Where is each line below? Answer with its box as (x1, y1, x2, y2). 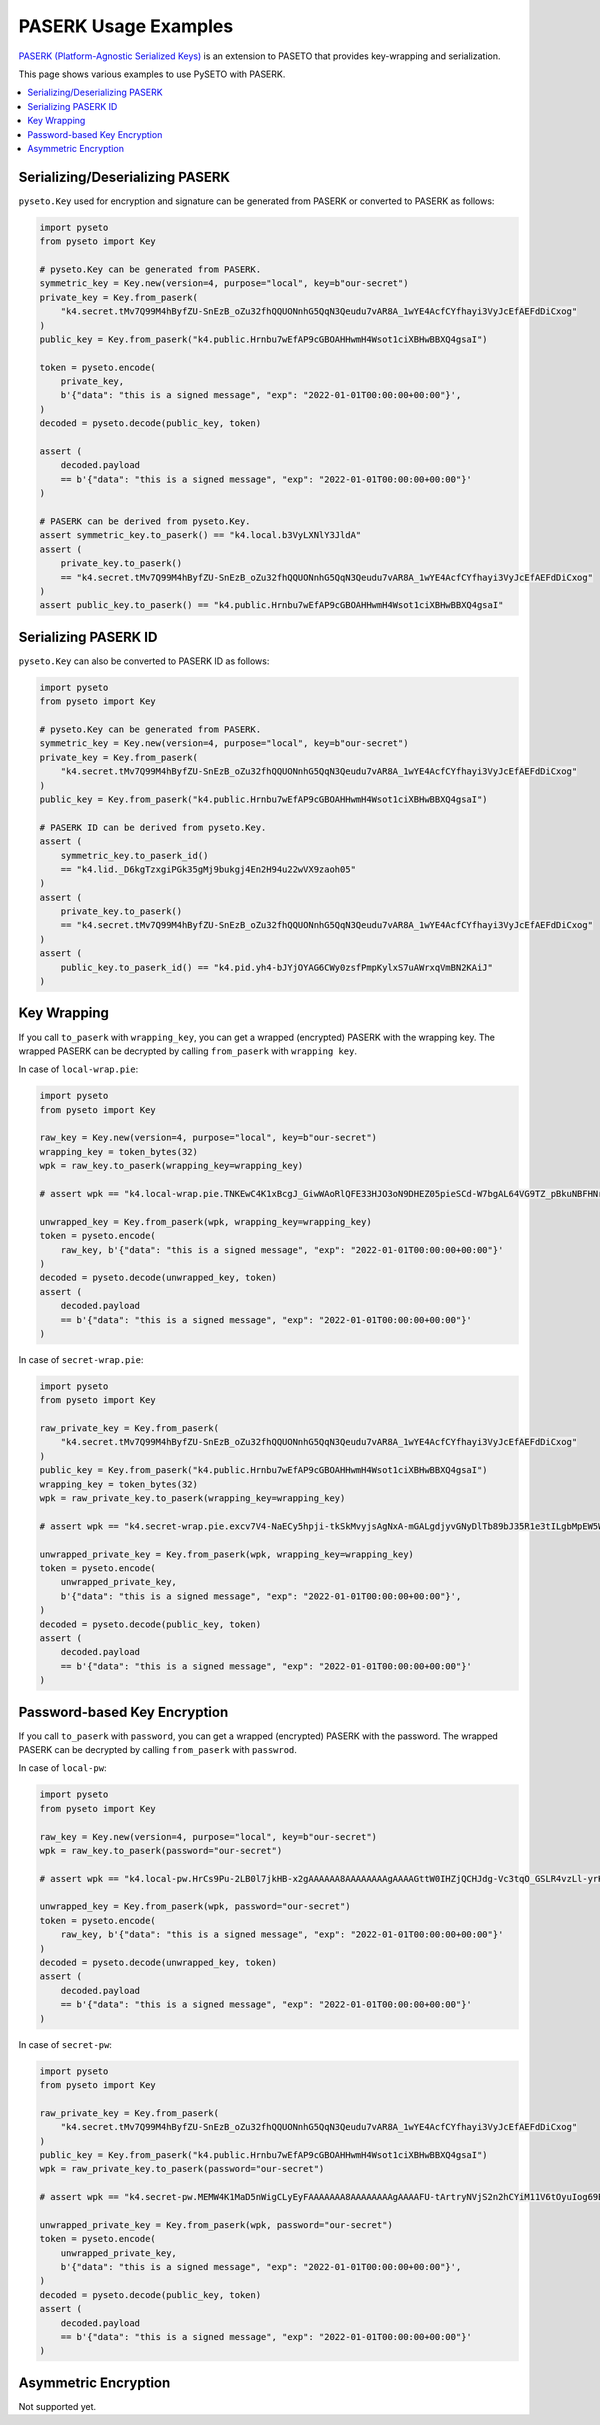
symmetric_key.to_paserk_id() (60, 850, 209, 861)
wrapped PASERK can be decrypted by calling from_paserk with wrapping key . (18, 1045, 357, 1057)
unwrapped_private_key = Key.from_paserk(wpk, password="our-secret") (39, 2219, 394, 2230)
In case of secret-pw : (18, 2038, 112, 2050)
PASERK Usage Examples (18, 15, 234, 37)
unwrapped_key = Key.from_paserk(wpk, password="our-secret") (39, 1901, 351, 1912)
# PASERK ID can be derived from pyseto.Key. (39, 821, 267, 833)
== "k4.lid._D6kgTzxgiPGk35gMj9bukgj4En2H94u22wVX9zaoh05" (60, 863, 357, 875)
